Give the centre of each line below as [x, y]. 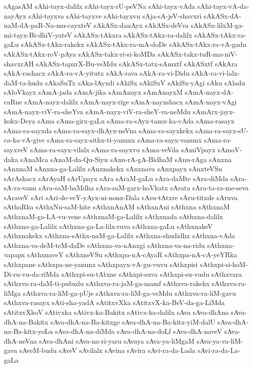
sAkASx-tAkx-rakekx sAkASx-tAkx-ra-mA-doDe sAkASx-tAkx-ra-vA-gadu [134, 44]
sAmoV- [230, 149]
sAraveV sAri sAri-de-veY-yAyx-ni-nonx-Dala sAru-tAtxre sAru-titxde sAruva [121, 197]
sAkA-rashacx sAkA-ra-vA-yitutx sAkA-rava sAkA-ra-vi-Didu [97, 73]
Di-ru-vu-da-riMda [32, 274]
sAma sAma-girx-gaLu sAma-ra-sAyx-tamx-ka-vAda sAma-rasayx [136, 121]
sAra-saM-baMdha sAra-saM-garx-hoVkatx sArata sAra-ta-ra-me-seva [144, 188]
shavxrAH [19, 63]
